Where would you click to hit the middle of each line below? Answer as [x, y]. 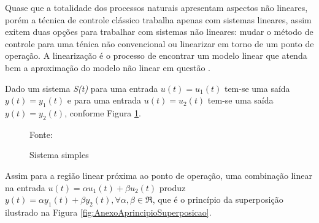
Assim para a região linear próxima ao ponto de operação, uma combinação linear [159, 175]
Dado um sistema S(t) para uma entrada [82, 88]
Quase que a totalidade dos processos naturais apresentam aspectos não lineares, [156, 7]
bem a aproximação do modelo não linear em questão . [108, 67]
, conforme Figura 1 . [103, 112]
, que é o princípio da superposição [218, 199]
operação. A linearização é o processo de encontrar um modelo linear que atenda [156, 55]
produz [172, 187]
